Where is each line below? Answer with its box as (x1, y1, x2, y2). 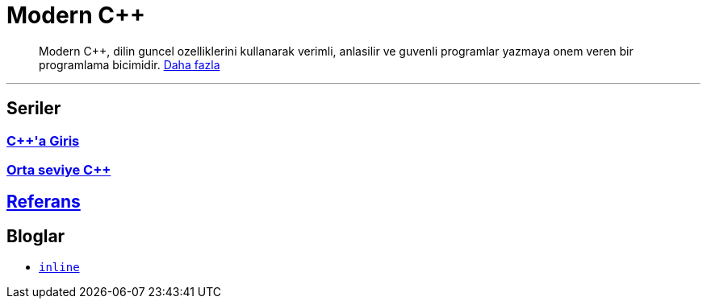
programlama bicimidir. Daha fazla (39, 57, 220, 72)
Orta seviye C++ (6, 161, 111, 178)
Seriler (6, 98, 61, 119)
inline (39, 261, 80, 274)
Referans (6, 192, 81, 212)
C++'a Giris (6, 132, 80, 149)
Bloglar (6, 225, 65, 246)
